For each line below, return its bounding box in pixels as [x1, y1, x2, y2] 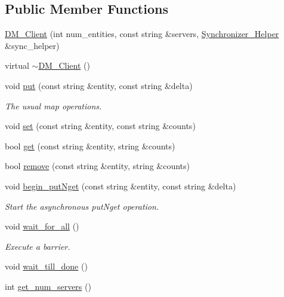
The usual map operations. [5, 99, 102, 112]
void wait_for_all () [5, 220, 79, 232]
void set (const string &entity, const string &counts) [5, 120, 196, 132]
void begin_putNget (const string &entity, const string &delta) [5, 179, 236, 192]
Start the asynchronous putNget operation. [5, 200, 159, 212]
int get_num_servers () [5, 280, 91, 292]
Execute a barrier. [5, 240, 70, 252]
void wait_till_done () [5, 260, 88, 272]
